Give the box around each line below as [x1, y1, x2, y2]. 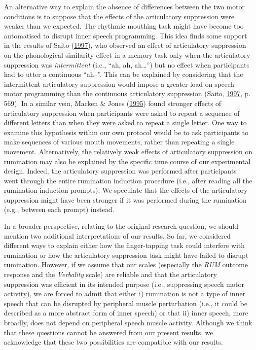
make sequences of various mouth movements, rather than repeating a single [4, 137, 235, 147]
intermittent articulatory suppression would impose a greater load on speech [4, 78, 234, 89]
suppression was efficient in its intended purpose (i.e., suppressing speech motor [4, 279, 245, 289]
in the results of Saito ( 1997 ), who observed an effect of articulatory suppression [4, 40, 246, 50]
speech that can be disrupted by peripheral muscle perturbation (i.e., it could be [4, 298, 248, 308]
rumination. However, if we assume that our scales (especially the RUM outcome [4, 259, 248, 270]
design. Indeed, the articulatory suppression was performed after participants [4, 166, 237, 176]
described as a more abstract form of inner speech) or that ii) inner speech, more [4, 308, 248, 318]
